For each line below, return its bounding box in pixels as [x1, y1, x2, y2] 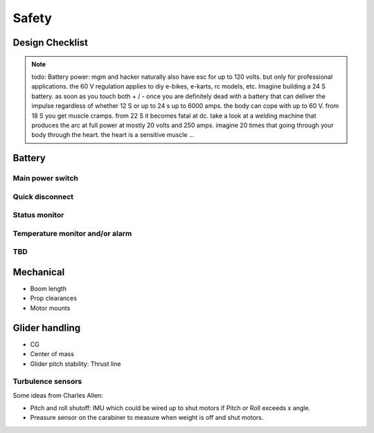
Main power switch [12, 174, 79, 183]
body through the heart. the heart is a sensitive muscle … [31, 131, 195, 139]
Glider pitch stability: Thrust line [30, 360, 121, 368]
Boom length [30, 284, 67, 293]
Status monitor [12, 210, 64, 220]
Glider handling [12, 322, 81, 333]
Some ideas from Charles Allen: [12, 391, 103, 399]
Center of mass [30, 350, 74, 358]
